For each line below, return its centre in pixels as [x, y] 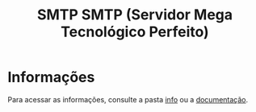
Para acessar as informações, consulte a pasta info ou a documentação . [128, 99]
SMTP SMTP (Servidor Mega [135, 15]
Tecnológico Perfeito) [135, 32]
